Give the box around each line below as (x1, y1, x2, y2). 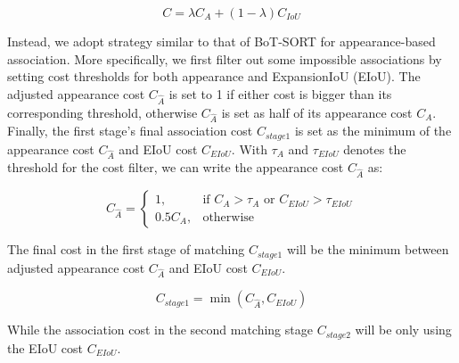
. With (231, 139, 267, 158)
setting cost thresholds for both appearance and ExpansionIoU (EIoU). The (7, 67, 421, 86)
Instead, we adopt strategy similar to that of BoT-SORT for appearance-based (7, 32, 436, 50)
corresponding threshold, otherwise (7, 103, 198, 121)
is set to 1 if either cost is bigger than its (168, 84, 392, 103)
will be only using (355, 320, 452, 339)
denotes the (343, 139, 406, 158)
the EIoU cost (7, 338, 84, 357)
